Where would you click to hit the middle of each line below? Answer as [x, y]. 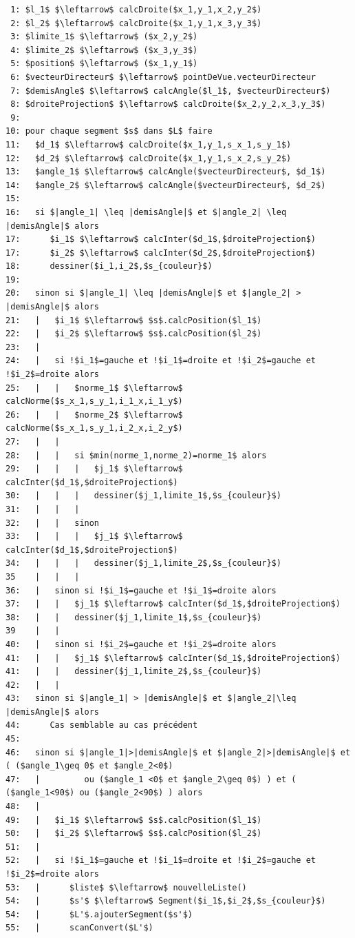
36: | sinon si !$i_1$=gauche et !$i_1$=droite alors [141, 590]
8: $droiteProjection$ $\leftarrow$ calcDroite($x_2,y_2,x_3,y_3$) [168, 104]
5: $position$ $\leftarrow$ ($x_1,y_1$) [104, 64]
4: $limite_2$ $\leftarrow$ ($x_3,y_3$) [104, 50]
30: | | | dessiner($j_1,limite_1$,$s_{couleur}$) [143, 496]
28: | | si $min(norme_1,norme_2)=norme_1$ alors [136, 455]
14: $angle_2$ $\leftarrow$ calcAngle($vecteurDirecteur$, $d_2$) [166, 185]
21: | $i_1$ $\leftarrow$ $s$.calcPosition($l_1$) [134, 320]
